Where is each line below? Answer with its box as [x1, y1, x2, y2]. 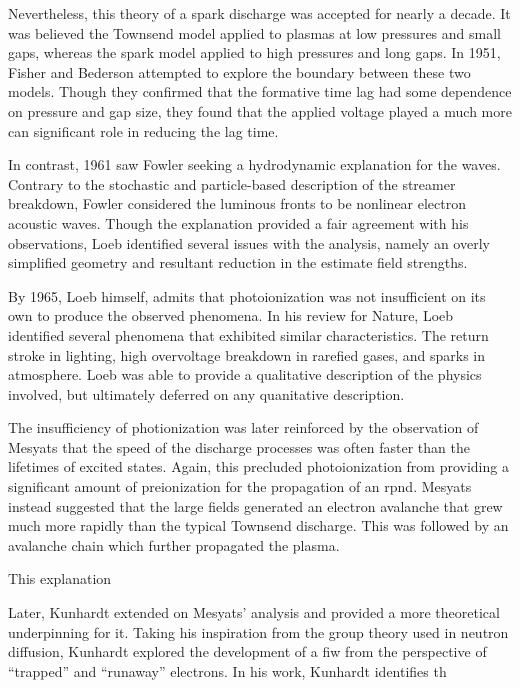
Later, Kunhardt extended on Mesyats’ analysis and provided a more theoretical [8, 602, 500, 623]
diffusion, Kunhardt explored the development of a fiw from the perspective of [8, 641, 487, 662]
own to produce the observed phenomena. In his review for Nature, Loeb [8, 305, 454, 326]
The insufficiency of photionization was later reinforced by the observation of [8, 417, 479, 438]
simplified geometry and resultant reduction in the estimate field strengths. [8, 252, 468, 273]
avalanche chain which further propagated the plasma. [8, 534, 340, 555]
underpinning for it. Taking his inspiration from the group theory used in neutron [8, 621, 509, 642]
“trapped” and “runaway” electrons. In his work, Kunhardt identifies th [8, 660, 447, 681]
